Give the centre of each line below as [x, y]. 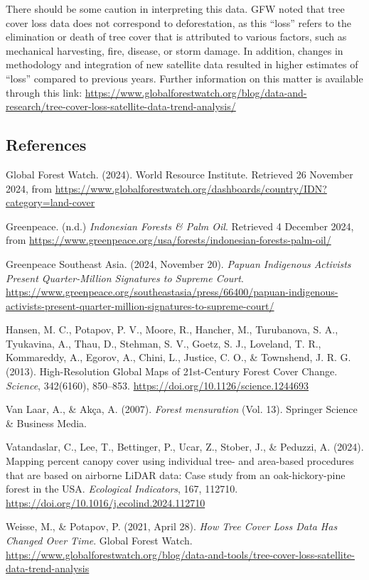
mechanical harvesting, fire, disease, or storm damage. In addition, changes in [175, 50]
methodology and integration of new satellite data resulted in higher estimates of [182, 64]
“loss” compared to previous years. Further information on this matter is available [184, 78]
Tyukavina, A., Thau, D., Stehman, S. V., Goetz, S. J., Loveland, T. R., [164, 343]
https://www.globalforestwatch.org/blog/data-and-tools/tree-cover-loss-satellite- [180, 554]
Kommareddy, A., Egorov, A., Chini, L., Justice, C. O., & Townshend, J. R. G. [178, 357]
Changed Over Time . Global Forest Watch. [99, 541]
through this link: [44, 92]
